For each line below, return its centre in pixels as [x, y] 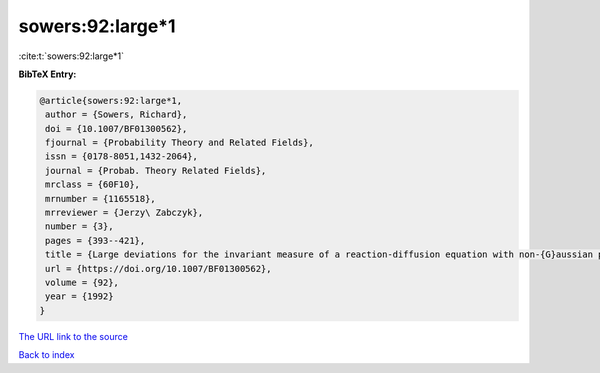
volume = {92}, [82, 282]
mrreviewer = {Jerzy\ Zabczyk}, [124, 213]
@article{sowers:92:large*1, [111, 100]
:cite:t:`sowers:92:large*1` [71, 56]
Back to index [46, 355]
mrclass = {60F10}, [92, 184]
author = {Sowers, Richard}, [116, 114]
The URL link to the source [73, 336]
